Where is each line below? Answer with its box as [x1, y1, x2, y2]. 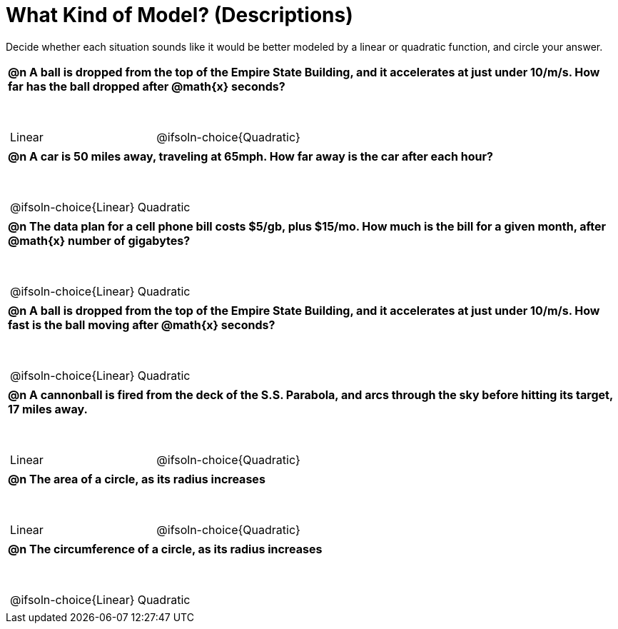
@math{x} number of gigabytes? [8, 233, 191, 248]
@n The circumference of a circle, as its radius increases [8, 541, 323, 556]
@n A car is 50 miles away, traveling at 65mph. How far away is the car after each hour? [8, 149, 493, 163]
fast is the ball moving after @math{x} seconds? [8, 317, 275, 332]
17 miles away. [8, 401, 88, 416]
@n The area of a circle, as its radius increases [8, 471, 265, 486]
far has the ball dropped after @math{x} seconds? [8, 79, 285, 94]
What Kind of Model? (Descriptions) [6, 3, 353, 27]
